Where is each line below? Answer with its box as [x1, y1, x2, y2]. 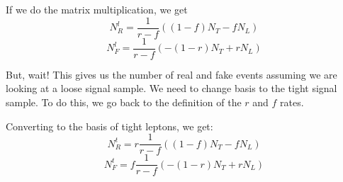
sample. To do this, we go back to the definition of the [6, 94, 242, 109]
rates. [280, 94, 304, 109]
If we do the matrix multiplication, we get [6, 2, 188, 16]
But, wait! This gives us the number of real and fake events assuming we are [6, 67, 337, 81]
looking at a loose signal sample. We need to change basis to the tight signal [6, 81, 337, 96]
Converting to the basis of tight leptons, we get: [6, 118, 213, 133]
